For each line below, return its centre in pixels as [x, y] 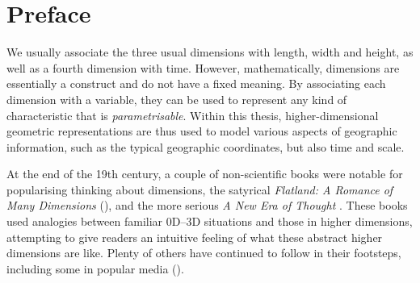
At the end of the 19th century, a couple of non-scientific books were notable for [205, 174]
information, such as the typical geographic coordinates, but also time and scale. [206, 146]
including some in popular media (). [95, 268]
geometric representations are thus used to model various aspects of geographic [202, 131]
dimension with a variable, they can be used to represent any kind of [177, 99]
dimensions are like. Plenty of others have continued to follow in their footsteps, [204, 253]
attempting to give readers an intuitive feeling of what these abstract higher [195, 237]
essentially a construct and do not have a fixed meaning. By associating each [196, 83]
